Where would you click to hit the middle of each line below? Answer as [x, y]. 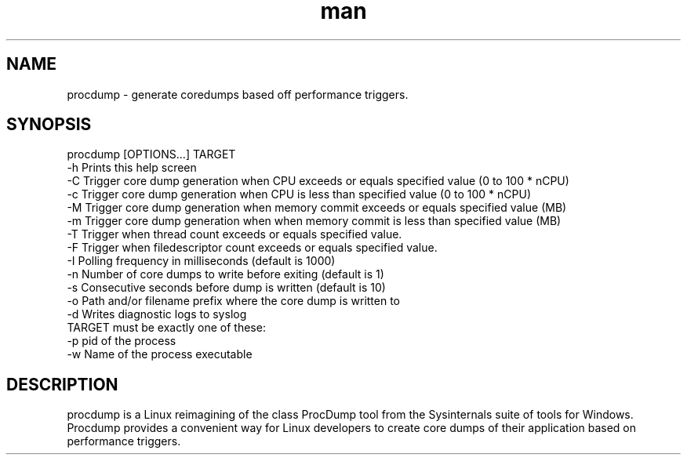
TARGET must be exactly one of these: [166, 328]
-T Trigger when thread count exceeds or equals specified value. [234, 234]
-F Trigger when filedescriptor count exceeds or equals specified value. [252, 248]
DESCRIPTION [62, 384]
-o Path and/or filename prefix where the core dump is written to [234, 301]
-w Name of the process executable [160, 354]
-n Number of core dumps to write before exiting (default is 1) [225, 274]
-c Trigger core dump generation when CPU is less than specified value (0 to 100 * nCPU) [299, 194]
